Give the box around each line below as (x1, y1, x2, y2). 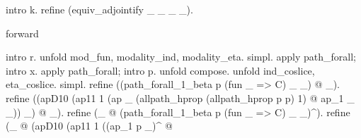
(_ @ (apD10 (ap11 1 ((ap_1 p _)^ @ (6, 118, 173, 133)
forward (6, 25, 39, 40)
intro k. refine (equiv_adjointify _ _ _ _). (6, 2, 193, 16)
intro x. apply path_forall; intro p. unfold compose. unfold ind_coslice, (6, 63, 315, 77)
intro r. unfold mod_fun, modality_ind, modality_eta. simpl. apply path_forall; (6, 49, 356, 64)
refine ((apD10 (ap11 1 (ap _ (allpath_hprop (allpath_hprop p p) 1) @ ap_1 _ (6, 90, 355, 105)
